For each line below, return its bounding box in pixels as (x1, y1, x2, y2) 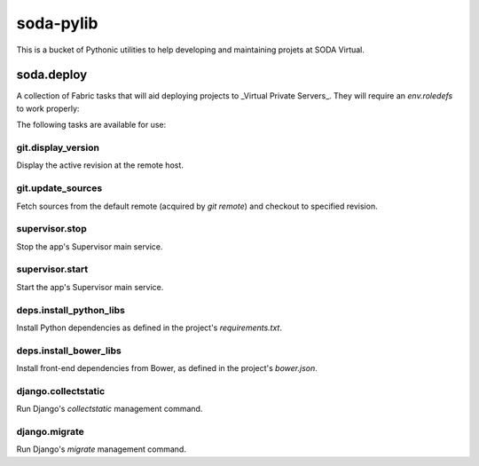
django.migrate (16, 425, 84, 438)
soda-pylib (16, 13, 98, 33)
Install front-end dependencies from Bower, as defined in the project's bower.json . (16, 363, 318, 374)
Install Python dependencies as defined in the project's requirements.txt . (16, 322, 283, 333)
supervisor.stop (16, 223, 88, 235)
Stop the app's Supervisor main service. (16, 241, 163, 252)
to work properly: (16, 103, 80, 114)
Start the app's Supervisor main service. (16, 281, 164, 292)
